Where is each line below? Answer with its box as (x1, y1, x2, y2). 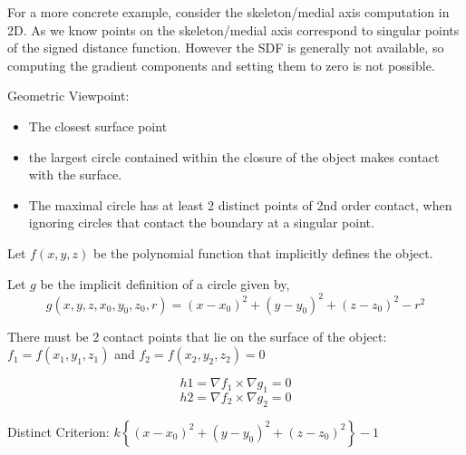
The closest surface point (28, 116, 168, 135)
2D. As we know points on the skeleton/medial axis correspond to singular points (7, 20, 460, 39)
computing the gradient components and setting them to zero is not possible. (7, 55, 435, 74)
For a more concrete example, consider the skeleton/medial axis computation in (7, 3, 450, 21)
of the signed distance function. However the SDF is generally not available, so (7, 38, 444, 57)
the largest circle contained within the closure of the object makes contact (28, 147, 440, 166)
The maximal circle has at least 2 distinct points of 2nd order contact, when (28, 195, 452, 214)
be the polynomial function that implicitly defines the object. (92, 243, 433, 262)
